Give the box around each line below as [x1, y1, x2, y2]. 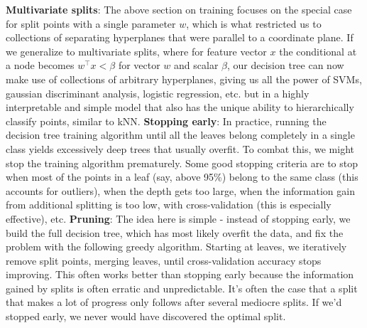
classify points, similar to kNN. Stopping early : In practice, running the [6, 113, 327, 128]
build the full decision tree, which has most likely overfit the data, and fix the [6, 225, 344, 240]
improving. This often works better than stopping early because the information [6, 267, 354, 282]
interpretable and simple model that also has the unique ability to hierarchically [6, 100, 354, 115]
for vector [118, 58, 160, 73]
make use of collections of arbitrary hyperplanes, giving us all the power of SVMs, [6, 71, 362, 86]
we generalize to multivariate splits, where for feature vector [6, 43, 267, 58]
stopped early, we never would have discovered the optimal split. [6, 309, 286, 324]
